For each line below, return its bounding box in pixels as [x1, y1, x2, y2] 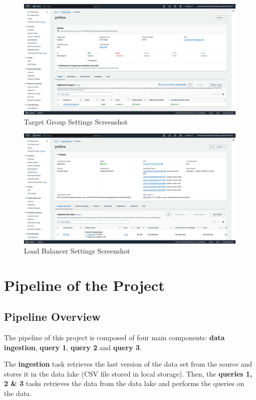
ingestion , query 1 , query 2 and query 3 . [4, 342, 142, 352]
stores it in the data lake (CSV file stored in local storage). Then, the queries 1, [4, 368, 253, 379]
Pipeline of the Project [4, 274, 165, 295]
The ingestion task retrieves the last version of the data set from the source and [4, 359, 253, 369]
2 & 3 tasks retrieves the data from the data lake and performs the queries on [4, 378, 245, 389]
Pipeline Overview [4, 309, 101, 324]
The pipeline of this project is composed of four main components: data [4, 332, 225, 342]
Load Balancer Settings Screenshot [24, 245, 130, 256]
